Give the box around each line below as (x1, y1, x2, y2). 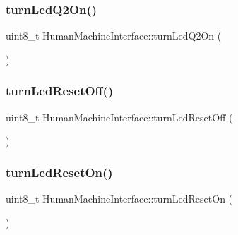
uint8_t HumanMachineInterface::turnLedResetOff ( (6, 109, 233, 124)
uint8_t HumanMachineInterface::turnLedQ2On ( (6, 28, 222, 43)
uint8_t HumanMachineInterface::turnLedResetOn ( (6, 191, 233, 206)
